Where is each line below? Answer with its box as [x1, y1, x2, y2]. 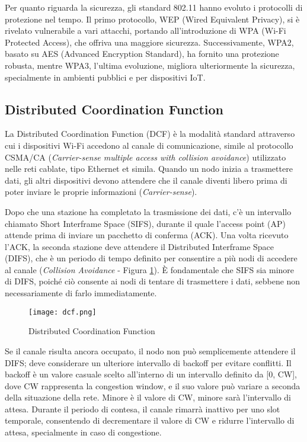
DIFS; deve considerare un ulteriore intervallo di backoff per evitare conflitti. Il [5, 356, 292, 369]
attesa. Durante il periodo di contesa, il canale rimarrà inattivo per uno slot [5, 402, 280, 415]
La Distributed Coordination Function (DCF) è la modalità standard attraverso [5, 127, 295, 140]
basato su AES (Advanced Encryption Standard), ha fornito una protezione [5, 47, 279, 60]
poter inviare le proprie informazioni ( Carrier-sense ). [5, 185, 197, 198]
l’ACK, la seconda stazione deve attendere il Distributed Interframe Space [5, 240, 274, 252]
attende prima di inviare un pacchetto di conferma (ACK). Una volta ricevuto [5, 229, 289, 241]
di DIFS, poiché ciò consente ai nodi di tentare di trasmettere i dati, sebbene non [5, 275, 300, 287]
